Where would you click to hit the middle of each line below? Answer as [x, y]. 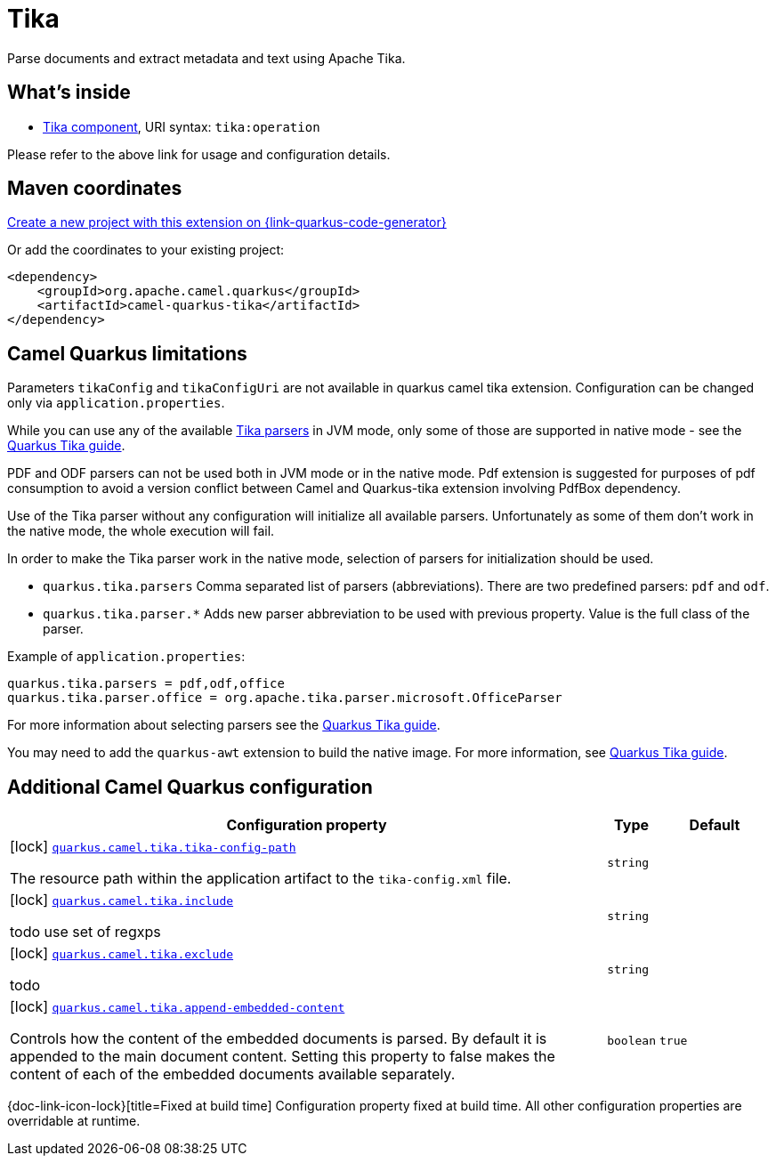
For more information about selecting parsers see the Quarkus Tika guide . [224, 725]
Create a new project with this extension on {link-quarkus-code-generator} [227, 222]
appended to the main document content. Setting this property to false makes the [283, 1057]
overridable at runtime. [74, 1121]
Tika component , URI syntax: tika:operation [182, 126]
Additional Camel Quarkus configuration [190, 787]
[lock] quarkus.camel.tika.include [122, 900]
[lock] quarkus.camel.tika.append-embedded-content [178, 1007]
